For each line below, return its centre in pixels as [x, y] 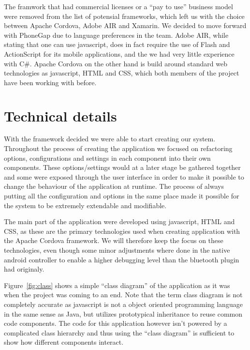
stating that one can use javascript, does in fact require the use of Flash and [117, 44]
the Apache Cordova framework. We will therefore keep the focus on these [114, 240]
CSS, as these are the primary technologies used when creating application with [122, 231]
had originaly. [24, 269]
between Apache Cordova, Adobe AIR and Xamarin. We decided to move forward [125, 25]
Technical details [60, 115]
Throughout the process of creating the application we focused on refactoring [118, 148]
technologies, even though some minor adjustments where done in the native [117, 250]
